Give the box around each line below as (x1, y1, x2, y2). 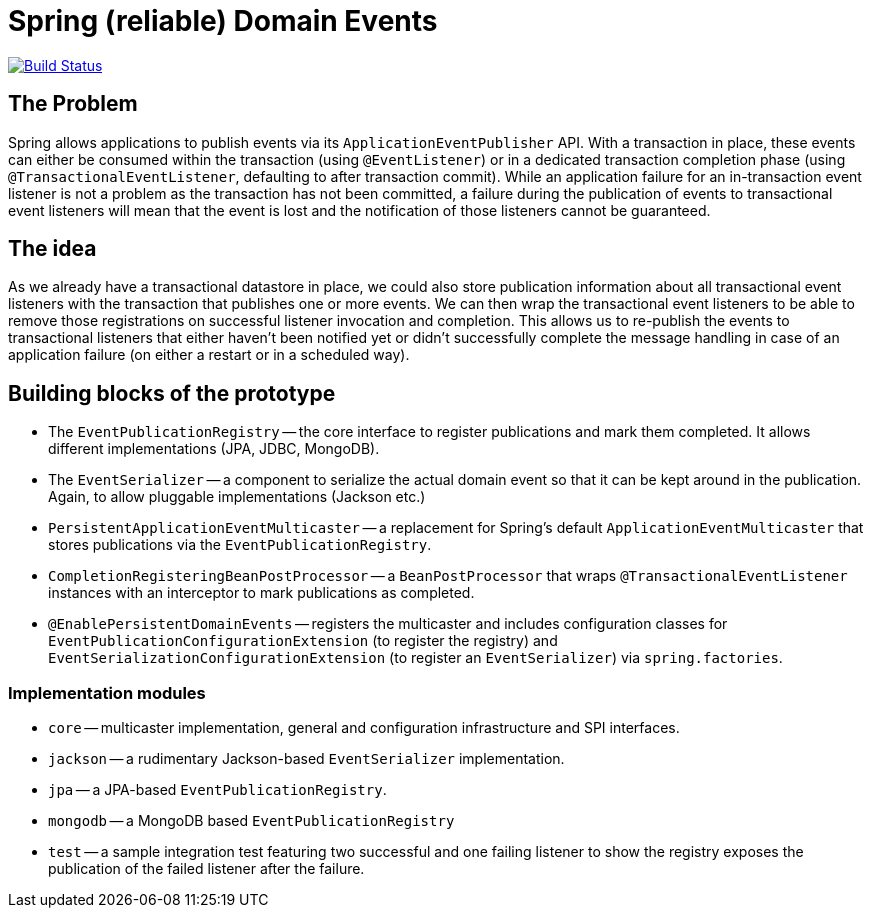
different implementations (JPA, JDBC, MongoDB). (48, 440, 380, 458)
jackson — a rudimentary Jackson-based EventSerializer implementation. (48, 750, 565, 768)
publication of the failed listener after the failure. (48, 860, 365, 878)
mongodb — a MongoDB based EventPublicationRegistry (48, 812, 455, 830)
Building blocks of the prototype (8, 380, 336, 406)
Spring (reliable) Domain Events (8, 4, 438, 38)
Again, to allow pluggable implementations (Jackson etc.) (48, 488, 426, 506)
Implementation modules (8, 682, 206, 703)
